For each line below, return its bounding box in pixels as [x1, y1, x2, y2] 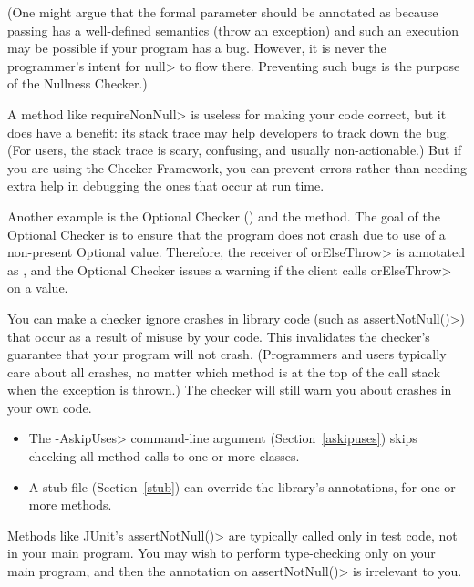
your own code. [7, 397, 92, 417]
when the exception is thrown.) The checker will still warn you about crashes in [7, 380, 452, 399]
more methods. [28, 495, 112, 514]
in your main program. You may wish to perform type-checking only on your [7, 543, 436, 562]
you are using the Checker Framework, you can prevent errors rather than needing [7, 158, 467, 177]
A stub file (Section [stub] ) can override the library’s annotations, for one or [28, 477, 456, 496]
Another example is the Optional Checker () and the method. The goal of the [7, 206, 440, 225]
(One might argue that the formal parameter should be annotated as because [7, 3, 438, 21]
